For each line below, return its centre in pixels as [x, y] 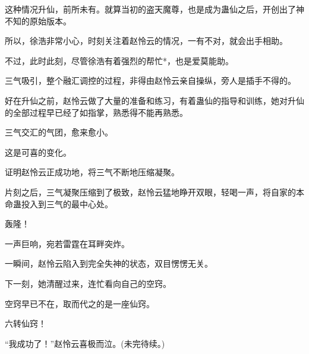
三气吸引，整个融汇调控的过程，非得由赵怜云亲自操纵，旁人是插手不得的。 [150, 80]
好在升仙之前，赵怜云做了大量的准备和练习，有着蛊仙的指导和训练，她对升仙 [154, 100]
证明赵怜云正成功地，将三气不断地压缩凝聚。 [92, 172]
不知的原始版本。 [38, 20]
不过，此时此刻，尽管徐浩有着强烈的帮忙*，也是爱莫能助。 [119, 60]
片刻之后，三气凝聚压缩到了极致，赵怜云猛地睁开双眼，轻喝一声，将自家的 [150, 192]
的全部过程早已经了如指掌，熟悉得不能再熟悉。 [96, 112]
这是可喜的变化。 [38, 152]
